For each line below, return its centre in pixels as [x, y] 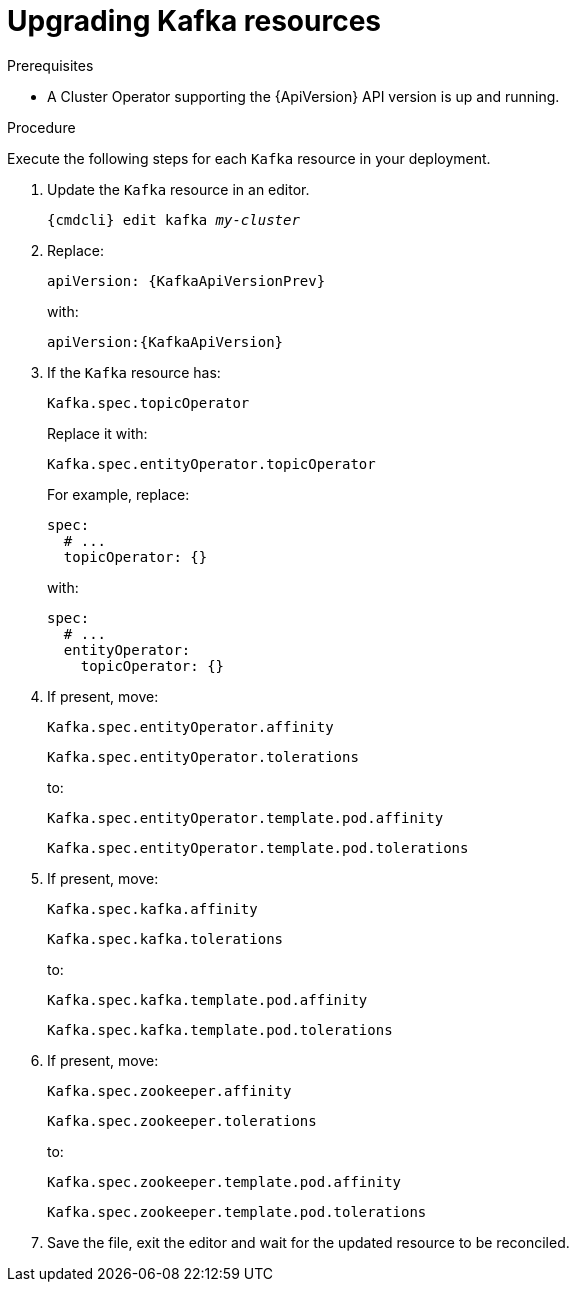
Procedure [41, 127]
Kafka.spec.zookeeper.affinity [169, 1090]
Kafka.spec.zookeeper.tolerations [182, 1120]
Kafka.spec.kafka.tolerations [165, 938]
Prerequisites [50, 65]
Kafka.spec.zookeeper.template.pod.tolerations [237, 1211]
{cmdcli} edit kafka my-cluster [173, 219]
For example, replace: [118, 494]
